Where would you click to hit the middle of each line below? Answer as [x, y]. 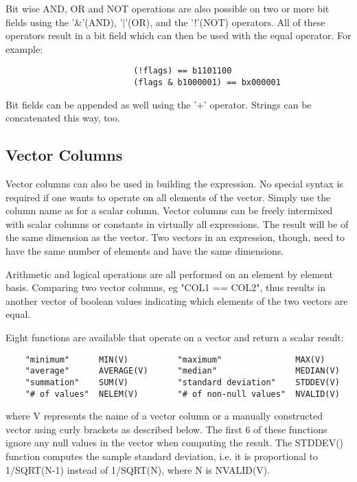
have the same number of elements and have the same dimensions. [145, 251]
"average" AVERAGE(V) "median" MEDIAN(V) [182, 371]
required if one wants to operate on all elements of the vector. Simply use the [168, 197]
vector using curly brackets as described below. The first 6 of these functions [166, 429]
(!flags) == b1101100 [183, 71]
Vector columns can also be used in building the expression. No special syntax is [174, 184]
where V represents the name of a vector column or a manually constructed [164, 416]
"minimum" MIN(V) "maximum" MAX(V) [175, 359]
